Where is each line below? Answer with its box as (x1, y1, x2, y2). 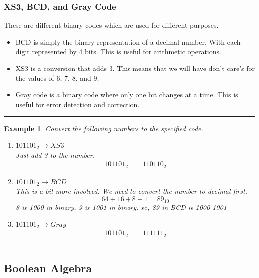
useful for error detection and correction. (15, 99, 140, 109)
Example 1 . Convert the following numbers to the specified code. (4, 123, 203, 134)
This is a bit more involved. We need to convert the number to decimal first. (15, 186, 247, 196)
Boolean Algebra (4, 260, 92, 276)
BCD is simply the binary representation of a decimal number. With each (15, 36, 241, 47)
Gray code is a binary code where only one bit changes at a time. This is (15, 89, 238, 100)
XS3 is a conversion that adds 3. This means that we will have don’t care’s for (15, 63, 255, 73)
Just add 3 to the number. (15, 149, 95, 160)
